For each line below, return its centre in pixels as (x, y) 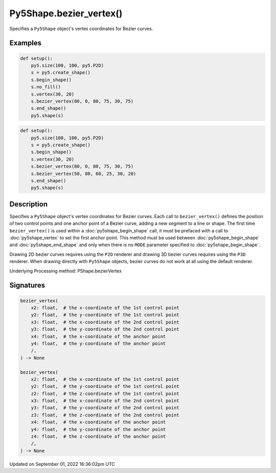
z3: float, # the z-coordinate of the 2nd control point (105, 415)
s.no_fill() (46, 87)
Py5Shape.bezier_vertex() (66, 13)
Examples (26, 43)
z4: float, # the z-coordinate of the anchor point (98, 436)
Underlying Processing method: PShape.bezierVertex (66, 271)
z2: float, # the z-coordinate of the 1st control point (105, 394)
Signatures (27, 285)
